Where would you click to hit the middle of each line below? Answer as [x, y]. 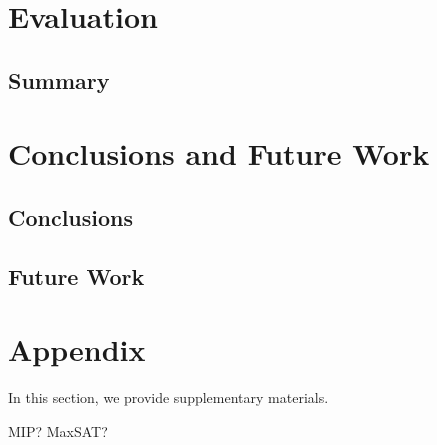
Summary [59, 79]
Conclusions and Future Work [219, 153]
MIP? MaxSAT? [58, 430]
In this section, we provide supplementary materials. [168, 397]
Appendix [77, 349]
